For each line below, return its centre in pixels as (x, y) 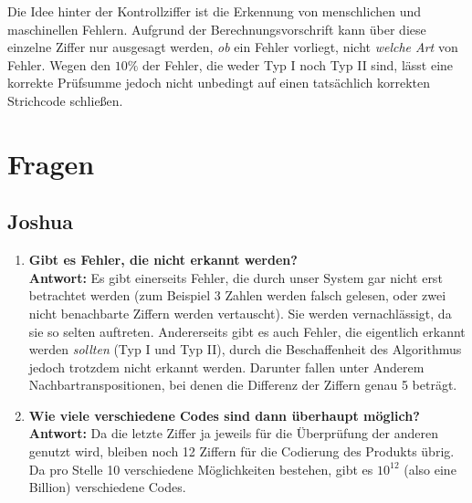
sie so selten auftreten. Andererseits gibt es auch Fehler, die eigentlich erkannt (247, 331)
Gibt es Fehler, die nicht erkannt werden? (163, 260)
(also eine (430, 469)
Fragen (51, 163)
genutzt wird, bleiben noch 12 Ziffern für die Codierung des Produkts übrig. (241, 451)
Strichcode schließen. (65, 100)
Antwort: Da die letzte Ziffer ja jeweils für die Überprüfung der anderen (233, 433)
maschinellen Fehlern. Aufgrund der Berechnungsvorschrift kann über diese (217, 29)
